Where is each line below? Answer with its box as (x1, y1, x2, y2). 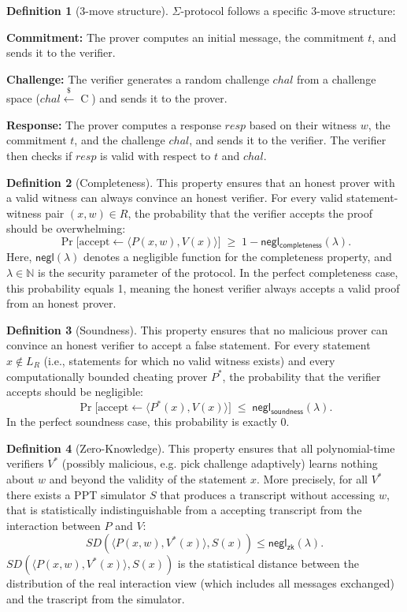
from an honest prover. (6, 295, 117, 312)
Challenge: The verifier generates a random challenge (6, 70, 269, 87)
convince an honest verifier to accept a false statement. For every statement (6, 337, 371, 353)
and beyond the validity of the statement (49, 471, 247, 487)
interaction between (6, 517, 101, 533)
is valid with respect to (100, 147, 211, 163)
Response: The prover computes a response (6, 116, 221, 132)
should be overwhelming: (6, 220, 126, 237)
